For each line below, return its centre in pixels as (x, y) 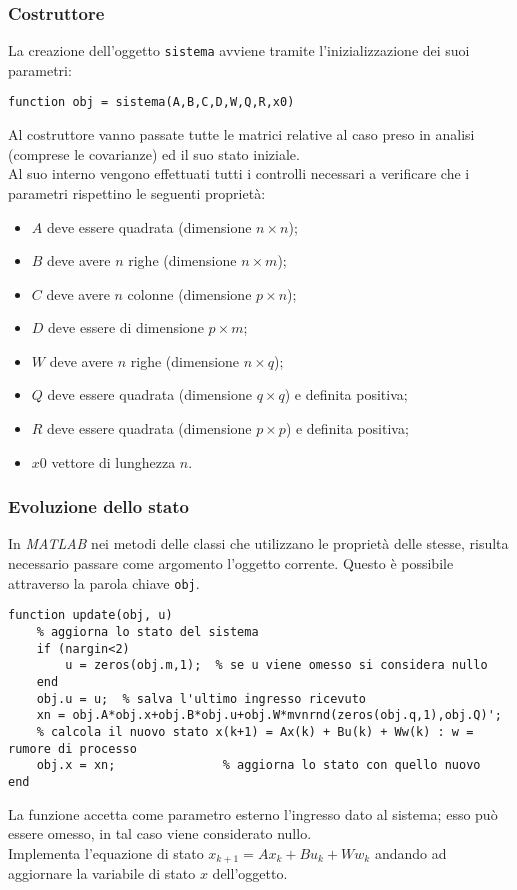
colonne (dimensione (189, 293)
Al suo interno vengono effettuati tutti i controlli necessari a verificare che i (239, 173)
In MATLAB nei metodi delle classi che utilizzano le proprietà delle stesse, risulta (258, 543)
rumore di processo (72, 748)
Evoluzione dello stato (98, 506)
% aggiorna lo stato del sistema (147, 631)
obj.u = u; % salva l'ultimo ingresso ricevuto (201, 698)
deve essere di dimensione (126, 327)
